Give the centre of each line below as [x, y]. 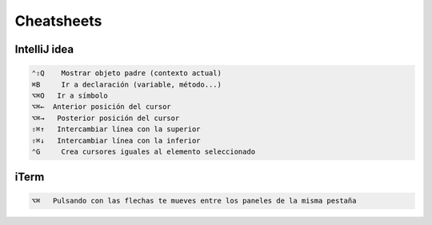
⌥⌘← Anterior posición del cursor [101, 107]
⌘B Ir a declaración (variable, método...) [126, 84]
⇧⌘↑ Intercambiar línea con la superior [116, 129]
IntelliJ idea [44, 49]
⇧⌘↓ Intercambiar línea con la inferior [116, 141]
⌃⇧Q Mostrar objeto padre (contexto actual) [126, 73]
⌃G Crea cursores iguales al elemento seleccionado [144, 151]
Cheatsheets [58, 21]
